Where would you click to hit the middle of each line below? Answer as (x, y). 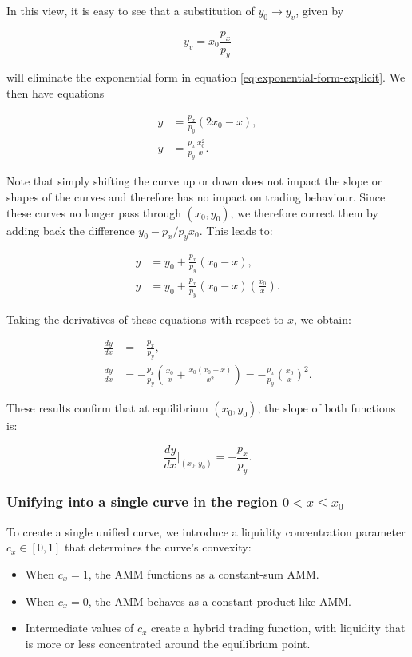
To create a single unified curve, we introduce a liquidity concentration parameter (206, 531)
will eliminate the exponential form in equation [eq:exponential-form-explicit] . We (206, 77)
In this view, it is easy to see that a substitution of (131, 10)
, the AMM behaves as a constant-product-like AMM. (220, 601)
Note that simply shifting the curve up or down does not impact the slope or (194, 181)
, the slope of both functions (327, 408)
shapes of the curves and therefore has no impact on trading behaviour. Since (196, 196)
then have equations (55, 93)
